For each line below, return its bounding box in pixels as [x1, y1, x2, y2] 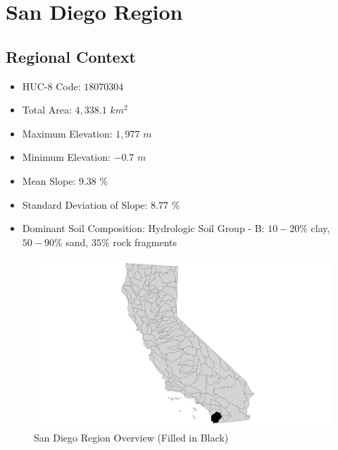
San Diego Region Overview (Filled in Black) [34, 430, 229, 444]
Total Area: [22, 102, 72, 117]
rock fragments [113, 234, 177, 249]
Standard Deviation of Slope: [22, 197, 148, 212]
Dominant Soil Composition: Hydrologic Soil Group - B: [22, 221, 265, 236]
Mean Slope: [22, 173, 76, 188]
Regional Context [6, 45, 136, 67]
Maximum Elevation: [22, 126, 113, 140]
